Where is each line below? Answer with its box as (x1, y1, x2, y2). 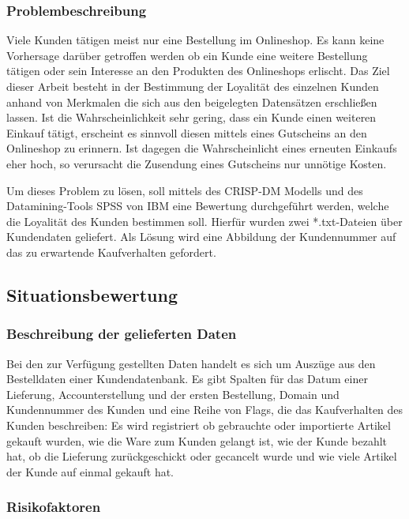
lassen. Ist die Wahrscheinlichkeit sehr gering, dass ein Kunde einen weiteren (6, 109, 377, 126)
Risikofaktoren (6, 497, 101, 517)
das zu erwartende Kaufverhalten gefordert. (6, 243, 216, 260)
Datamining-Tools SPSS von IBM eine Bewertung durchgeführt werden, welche (6, 197, 389, 214)
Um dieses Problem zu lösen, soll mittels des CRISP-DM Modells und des (6, 182, 363, 198)
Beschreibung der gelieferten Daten (6, 324, 237, 344)
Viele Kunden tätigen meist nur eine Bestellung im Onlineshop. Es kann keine (6, 32, 385, 48)
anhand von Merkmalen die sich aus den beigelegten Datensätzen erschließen (6, 93, 377, 110)
